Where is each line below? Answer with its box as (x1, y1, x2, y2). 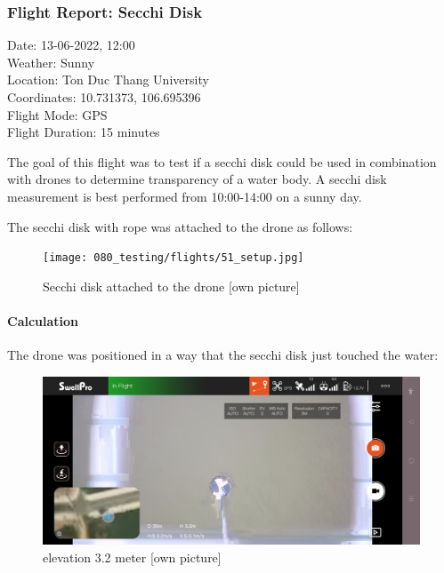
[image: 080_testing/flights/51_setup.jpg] (43, 251, 304, 265)
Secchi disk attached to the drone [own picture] (43, 276, 300, 295)
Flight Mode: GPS (7, 105, 108, 123)
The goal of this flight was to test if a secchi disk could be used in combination (7, 152, 437, 171)
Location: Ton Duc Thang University (7, 70, 209, 89)
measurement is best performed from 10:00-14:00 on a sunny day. (7, 187, 362, 205)
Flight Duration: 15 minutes (7, 123, 160, 141)
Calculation (7, 312, 79, 330)
